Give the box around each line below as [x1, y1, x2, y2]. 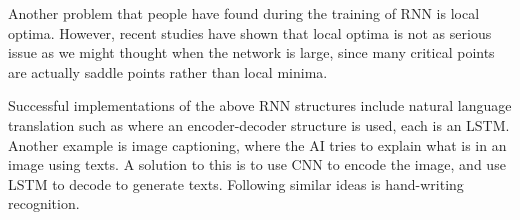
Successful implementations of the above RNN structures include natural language [8, 95, 512, 116]
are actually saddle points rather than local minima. [8, 61, 328, 82]
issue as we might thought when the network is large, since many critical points [8, 42, 495, 63]
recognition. [8, 193, 80, 214]
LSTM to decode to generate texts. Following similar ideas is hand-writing [8, 173, 464, 194]
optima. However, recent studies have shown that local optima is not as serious [8, 22, 492, 43]
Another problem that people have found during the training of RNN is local [8, 3, 480, 23]
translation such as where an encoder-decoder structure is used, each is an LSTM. [8, 114, 510, 135]
